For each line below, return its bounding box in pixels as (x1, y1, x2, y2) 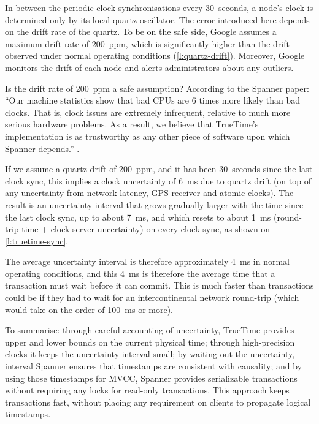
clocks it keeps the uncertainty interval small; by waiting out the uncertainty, (5, 347, 295, 360)
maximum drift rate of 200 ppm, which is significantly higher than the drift (5, 37, 290, 50)
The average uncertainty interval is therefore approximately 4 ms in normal (5, 255, 290, 268)
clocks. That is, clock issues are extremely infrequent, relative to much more (5, 105, 291, 118)
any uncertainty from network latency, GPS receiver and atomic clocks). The (5, 186, 294, 199)
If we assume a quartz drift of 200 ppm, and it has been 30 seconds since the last (5, 162, 313, 175)
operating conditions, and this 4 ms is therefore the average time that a (5, 267, 275, 279)
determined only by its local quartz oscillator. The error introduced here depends (5, 13, 310, 26)
